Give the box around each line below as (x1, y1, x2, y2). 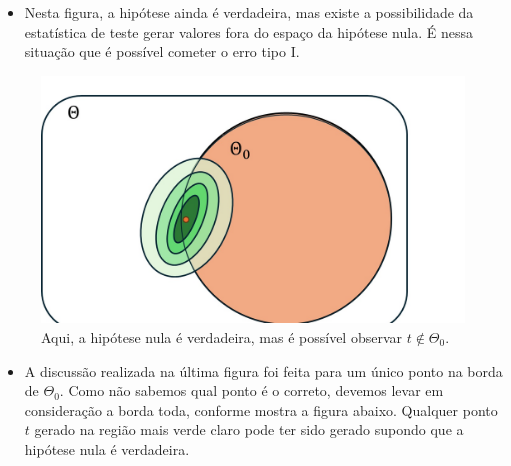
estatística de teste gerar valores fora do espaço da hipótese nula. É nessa (24, 21, 473, 42)
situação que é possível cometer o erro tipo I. (24, 41, 300, 62)
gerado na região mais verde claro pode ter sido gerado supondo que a (34, 419, 464, 440)
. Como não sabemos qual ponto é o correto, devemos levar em (59, 380, 444, 401)
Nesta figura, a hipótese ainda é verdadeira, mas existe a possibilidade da (24, 2, 474, 22)
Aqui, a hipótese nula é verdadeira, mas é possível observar (41, 326, 403, 347)
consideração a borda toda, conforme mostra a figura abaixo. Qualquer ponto (24, 399, 498, 420)
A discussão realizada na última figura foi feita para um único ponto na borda (24, 360, 503, 381)
